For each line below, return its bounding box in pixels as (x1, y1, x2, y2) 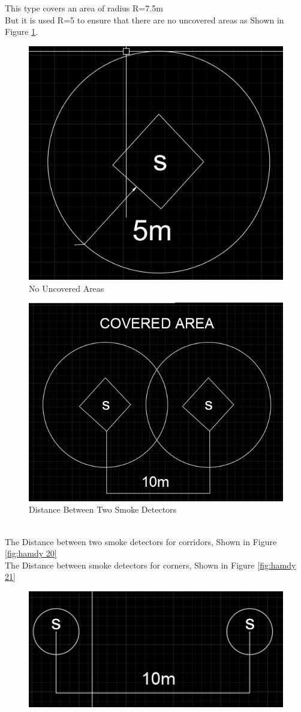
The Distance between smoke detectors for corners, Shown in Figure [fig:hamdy (5, 558, 296, 571)
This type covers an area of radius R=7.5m (5, 2, 163, 14)
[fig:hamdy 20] (5, 547, 57, 560)
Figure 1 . (5, 25, 38, 38)
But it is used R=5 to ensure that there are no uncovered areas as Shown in (5, 13, 284, 26)
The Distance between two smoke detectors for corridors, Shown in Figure (5, 535, 277, 548)
